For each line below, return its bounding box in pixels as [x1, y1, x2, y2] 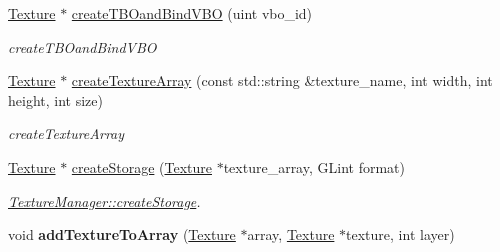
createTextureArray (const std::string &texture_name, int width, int [71, 70, 493, 91]
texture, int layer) [346, 224, 455, 245]
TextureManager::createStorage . [8, 190, 201, 211]
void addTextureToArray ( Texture [8, 224, 236, 245]
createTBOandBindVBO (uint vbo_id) [71, 3, 313, 23]
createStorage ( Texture [71, 156, 212, 177]
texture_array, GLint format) [223, 156, 405, 177]
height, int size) [8, 89, 103, 110]
